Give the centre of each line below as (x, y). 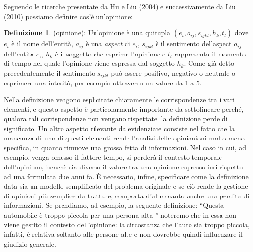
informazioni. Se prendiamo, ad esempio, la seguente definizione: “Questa (114, 205)
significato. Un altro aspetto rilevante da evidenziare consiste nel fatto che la (120, 128)
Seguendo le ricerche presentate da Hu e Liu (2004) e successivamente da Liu (120, 6)
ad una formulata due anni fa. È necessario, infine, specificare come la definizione (126, 176)
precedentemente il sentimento (50, 72)
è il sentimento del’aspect (193, 43)
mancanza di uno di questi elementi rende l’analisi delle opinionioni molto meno (124, 138)
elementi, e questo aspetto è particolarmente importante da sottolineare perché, (124, 109)
